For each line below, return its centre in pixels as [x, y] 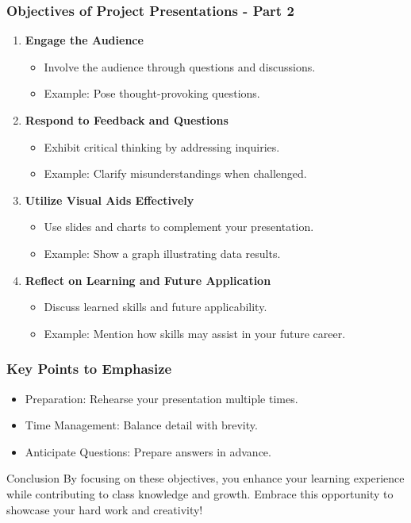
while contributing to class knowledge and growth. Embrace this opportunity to [200, 493]
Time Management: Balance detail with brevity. [141, 425]
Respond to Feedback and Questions [127, 120]
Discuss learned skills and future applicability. [156, 307]
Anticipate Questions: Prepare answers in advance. [148, 451]
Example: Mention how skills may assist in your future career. [195, 333]
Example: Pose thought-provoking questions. [152, 93]
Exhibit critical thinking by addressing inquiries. [162, 146]
